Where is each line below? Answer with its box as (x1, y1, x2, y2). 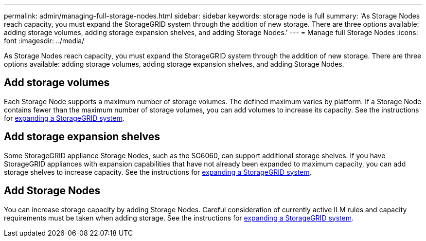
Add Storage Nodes (4, 185, 101, 197)
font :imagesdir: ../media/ (4, 37, 85, 45)
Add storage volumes (4, 76, 110, 89)
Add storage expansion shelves (4, 130, 160, 143)
